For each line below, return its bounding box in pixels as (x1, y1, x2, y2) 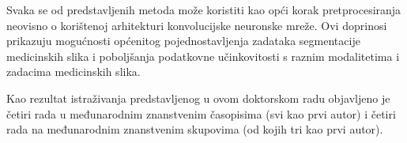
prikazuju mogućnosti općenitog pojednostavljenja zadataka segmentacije (6, 32, 360, 49)
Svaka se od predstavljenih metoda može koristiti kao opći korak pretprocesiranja (6, 2, 401, 17)
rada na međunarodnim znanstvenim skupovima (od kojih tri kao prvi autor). (6, 121, 383, 137)
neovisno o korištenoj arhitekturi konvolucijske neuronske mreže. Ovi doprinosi (6, 17, 387, 33)
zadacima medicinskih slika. (6, 63, 141, 80)
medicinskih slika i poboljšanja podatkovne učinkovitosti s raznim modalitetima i (6, 47, 400, 64)
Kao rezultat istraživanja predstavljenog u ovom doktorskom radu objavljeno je (6, 89, 390, 106)
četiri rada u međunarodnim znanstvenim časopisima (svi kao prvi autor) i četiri (6, 105, 396, 122)
